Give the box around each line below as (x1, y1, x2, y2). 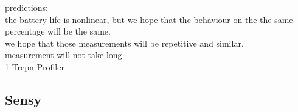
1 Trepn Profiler (5, 60, 64, 73)
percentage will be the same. (5, 25, 111, 38)
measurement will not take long (5, 48, 122, 61)
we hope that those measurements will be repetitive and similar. (5, 36, 244, 49)
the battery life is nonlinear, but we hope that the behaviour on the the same (5, 13, 293, 25)
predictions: (5, 1, 48, 13)
